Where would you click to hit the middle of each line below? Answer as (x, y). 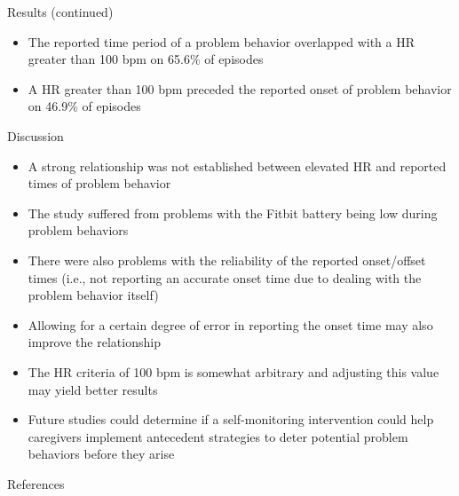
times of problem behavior (99, 183)
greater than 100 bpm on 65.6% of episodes (146, 59)
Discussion (36, 135)
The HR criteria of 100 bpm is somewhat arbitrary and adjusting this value (233, 371)
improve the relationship (94, 342)
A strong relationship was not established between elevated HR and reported (237, 165)
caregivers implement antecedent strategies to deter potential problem (218, 436)
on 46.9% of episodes (84, 106)
